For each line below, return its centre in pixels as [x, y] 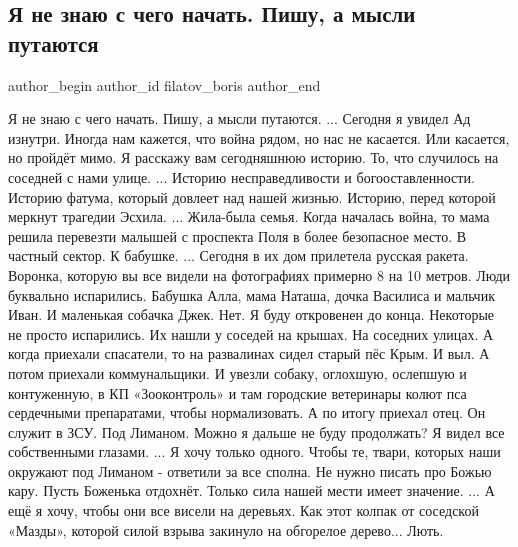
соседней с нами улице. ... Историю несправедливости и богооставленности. [241, 176]
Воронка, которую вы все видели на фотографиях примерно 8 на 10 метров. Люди [259, 274]
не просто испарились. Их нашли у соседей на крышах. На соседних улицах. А [251, 333]
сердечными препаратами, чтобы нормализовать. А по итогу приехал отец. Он [247, 412]
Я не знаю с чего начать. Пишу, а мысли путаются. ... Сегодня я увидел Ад [239, 118]
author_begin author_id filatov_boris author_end [164, 84]
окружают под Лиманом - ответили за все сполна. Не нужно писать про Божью [250, 470]
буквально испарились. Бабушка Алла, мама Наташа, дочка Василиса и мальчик [251, 294]
